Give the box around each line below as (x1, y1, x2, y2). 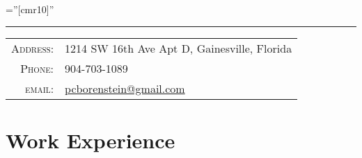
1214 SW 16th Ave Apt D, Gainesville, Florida (65, 39, 292, 56)
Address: (11, 39, 54, 56)
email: (24, 80, 54, 96)
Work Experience (6, 125, 175, 154)
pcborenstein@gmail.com (65, 80, 185, 96)
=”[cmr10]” (6, 2, 54, 16)
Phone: (20, 60, 54, 76)
